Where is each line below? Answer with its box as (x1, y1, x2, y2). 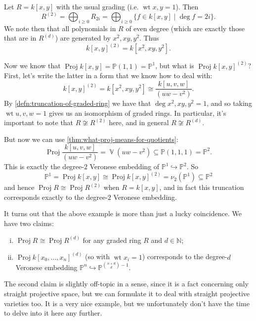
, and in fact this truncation (159, 182, 244, 192)
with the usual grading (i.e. (56, 1, 139, 11)
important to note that (4, 117, 74, 128)
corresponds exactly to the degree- (4, 191, 108, 202)
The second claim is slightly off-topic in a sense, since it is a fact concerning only (4, 278, 249, 289)
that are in (4, 33, 37, 43)
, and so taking (207, 97, 252, 108)
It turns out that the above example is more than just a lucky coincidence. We (4, 208, 242, 219)
